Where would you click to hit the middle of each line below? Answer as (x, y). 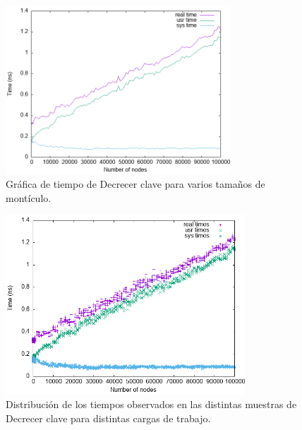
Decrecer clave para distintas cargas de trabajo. (108, 418)
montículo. (29, 197)
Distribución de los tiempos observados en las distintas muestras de (151, 404)
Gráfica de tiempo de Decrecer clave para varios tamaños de (135, 184)
